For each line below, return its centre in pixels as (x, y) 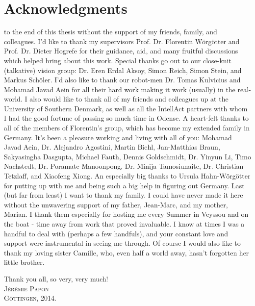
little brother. (24, 262)
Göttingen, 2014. (30, 298)
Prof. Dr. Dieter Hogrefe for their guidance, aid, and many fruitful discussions (121, 51)
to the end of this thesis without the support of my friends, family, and (111, 32)
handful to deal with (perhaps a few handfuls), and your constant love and (116, 233)
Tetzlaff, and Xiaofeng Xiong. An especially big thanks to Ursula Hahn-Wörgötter (127, 176)
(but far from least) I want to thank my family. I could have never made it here (124, 195)
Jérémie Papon (26, 288)
